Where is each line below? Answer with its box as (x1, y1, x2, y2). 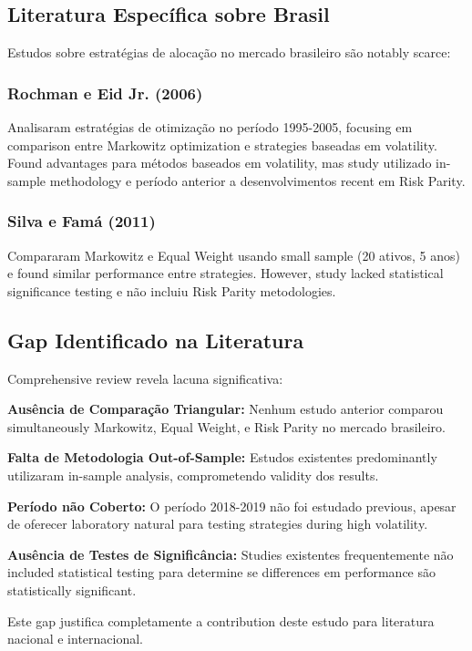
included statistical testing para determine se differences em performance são (7, 563, 436, 582)
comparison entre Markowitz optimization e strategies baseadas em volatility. (7, 135, 437, 154)
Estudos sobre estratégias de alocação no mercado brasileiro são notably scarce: (7, 43, 451, 62)
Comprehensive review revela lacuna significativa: (7, 368, 283, 387)
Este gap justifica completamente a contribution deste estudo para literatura (7, 611, 435, 630)
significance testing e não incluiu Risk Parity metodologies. (7, 281, 336, 300)
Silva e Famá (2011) (7, 210, 156, 232)
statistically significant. (7, 580, 137, 599)
